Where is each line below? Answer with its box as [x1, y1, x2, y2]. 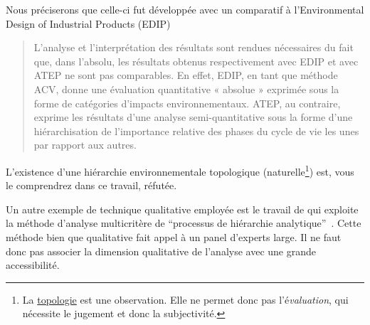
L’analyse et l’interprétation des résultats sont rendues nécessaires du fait [33, 40, 354, 55]
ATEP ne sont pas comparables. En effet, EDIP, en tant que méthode [33, 68, 338, 82]
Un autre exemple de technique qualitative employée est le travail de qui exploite [6, 201, 359, 216]
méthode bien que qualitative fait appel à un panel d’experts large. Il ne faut [6, 229, 342, 244]
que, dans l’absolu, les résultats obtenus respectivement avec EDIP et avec [33, 53, 359, 68]
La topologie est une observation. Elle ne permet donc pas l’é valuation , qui [22, 292, 349, 307]
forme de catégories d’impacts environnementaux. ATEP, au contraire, [33, 95, 341, 110]
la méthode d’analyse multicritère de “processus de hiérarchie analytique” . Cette [6, 215, 361, 230]
